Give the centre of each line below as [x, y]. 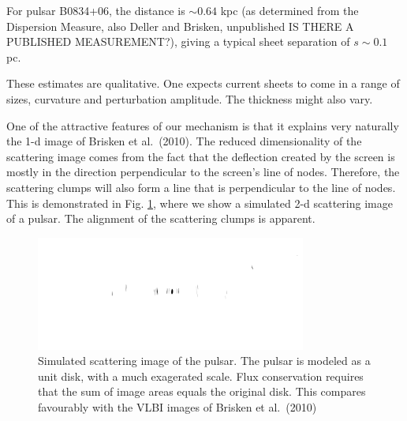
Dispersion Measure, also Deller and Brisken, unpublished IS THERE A [180, 26]
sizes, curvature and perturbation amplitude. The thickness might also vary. [190, 98]
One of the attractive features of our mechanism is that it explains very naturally [203, 125]
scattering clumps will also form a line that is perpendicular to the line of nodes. [201, 187]
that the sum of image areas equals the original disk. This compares [202, 391]
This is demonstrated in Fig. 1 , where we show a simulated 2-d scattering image [200, 203]
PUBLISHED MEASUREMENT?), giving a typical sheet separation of [178, 41]
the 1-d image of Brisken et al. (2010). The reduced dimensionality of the [184, 141]
